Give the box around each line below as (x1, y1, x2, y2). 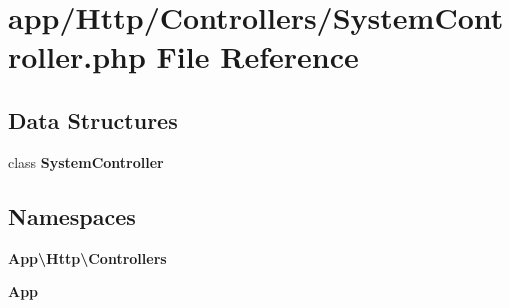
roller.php (8, 36, 146, 77)
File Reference (156, 36, 359, 77)
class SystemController (8, 151, 164, 172)
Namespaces (8, 200, 136, 231)
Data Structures (8, 104, 178, 135)
